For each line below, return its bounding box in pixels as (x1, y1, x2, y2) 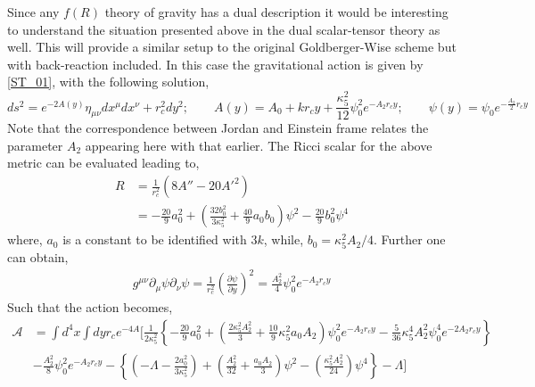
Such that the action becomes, (7, 298, 173, 317)
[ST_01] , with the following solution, (7, 72, 210, 91)
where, (7, 230, 43, 249)
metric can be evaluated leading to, (7, 153, 200, 172)
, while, (263, 230, 304, 249)
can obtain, (7, 248, 69, 267)
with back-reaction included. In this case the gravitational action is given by (7, 54, 424, 73)
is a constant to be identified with (62, 230, 247, 249)
